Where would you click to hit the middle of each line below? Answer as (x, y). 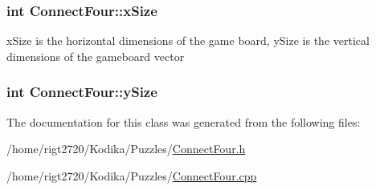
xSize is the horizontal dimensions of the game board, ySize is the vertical (188, 40)
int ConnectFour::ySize (82, 92)
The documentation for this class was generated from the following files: (184, 121)
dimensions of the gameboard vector (96, 56)
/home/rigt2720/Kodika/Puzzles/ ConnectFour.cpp (132, 175)
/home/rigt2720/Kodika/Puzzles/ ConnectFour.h (126, 149)
